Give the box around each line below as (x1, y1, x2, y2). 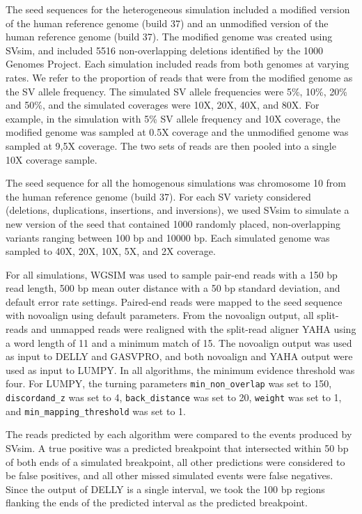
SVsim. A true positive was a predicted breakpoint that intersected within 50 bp (6, 441, 349, 455)
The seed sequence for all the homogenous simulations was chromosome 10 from (6, 176, 347, 190)
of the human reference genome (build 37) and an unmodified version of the (6, 15, 329, 30)
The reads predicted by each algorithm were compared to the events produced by (6, 427, 352, 442)
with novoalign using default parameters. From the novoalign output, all (6, 308, 314, 322)
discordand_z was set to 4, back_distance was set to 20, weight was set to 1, (6, 390, 342, 405)
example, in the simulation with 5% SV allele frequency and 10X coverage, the (6, 111, 340, 125)
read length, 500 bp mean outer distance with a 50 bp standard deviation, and (6, 281, 340, 295)
